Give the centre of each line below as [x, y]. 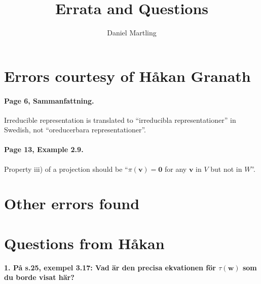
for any [176, 169]
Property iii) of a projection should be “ [66, 169]
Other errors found [72, 203]
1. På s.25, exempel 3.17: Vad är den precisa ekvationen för [110, 267]
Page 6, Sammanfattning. [49, 100]
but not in [226, 169]
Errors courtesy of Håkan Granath [127, 76]
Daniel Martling [132, 33]
